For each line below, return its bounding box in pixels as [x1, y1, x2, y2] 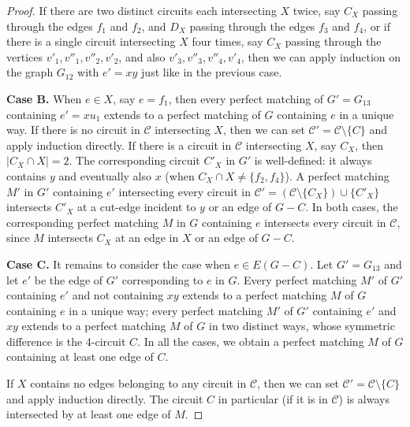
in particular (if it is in [218, 390, 328, 407]
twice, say [293, 2, 341, 18]
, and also [118, 48, 166, 65]
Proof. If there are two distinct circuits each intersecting [6, 2, 277, 18]
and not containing [72, 287, 164, 303]
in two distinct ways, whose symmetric [208, 317, 395, 334]
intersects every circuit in [264, 213, 386, 230]
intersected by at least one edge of [6, 406, 171, 422]
